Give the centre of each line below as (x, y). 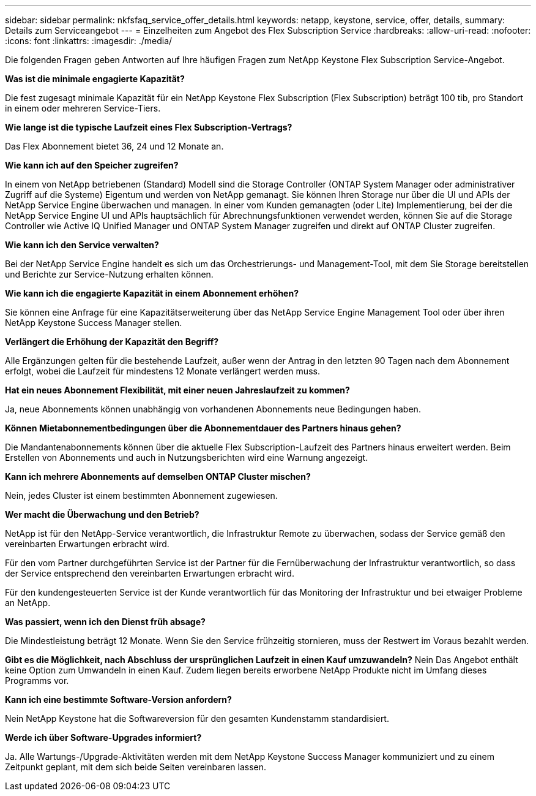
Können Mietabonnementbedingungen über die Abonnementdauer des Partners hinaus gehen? (203, 428)
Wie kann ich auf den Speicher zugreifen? (92, 165)
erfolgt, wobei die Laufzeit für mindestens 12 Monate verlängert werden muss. (162, 371)
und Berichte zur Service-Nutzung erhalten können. (109, 274)
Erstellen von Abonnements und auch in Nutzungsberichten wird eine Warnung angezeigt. (187, 457)
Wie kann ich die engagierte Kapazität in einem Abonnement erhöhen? (152, 293)
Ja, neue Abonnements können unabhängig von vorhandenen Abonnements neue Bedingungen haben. (213, 409)
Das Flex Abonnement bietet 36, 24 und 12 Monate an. (114, 146)
